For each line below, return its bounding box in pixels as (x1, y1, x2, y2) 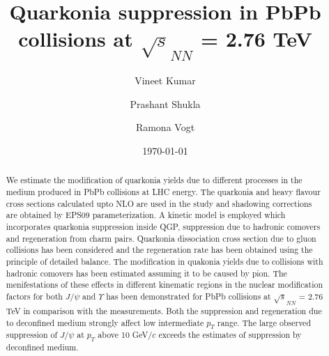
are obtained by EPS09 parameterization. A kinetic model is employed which (6, 209, 286, 221)
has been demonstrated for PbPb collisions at (106, 290, 271, 302)
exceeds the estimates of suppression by (158, 329, 302, 341)
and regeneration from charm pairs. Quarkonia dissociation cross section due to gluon (6, 232, 316, 244)
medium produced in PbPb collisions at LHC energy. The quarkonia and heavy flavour (6, 186, 321, 198)
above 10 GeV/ (98, 329, 153, 341)
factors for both (6, 290, 63, 302)
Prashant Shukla (130, 96, 201, 111)
